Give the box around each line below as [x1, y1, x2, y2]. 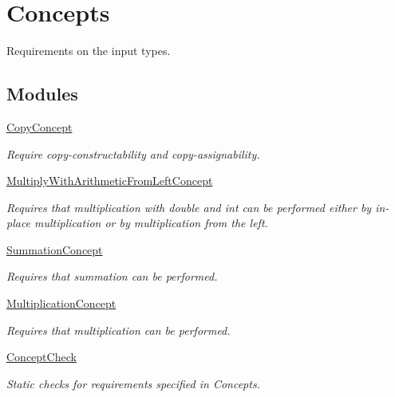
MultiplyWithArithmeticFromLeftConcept [6, 172, 213, 189]
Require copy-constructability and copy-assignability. [6, 145, 260, 162]
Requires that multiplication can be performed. [6, 321, 231, 338]
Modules [6, 81, 78, 106]
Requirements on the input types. [6, 42, 171, 59]
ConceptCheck [6, 348, 77, 365]
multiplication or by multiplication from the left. [34, 214, 268, 231]
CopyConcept [6, 118, 73, 135]
